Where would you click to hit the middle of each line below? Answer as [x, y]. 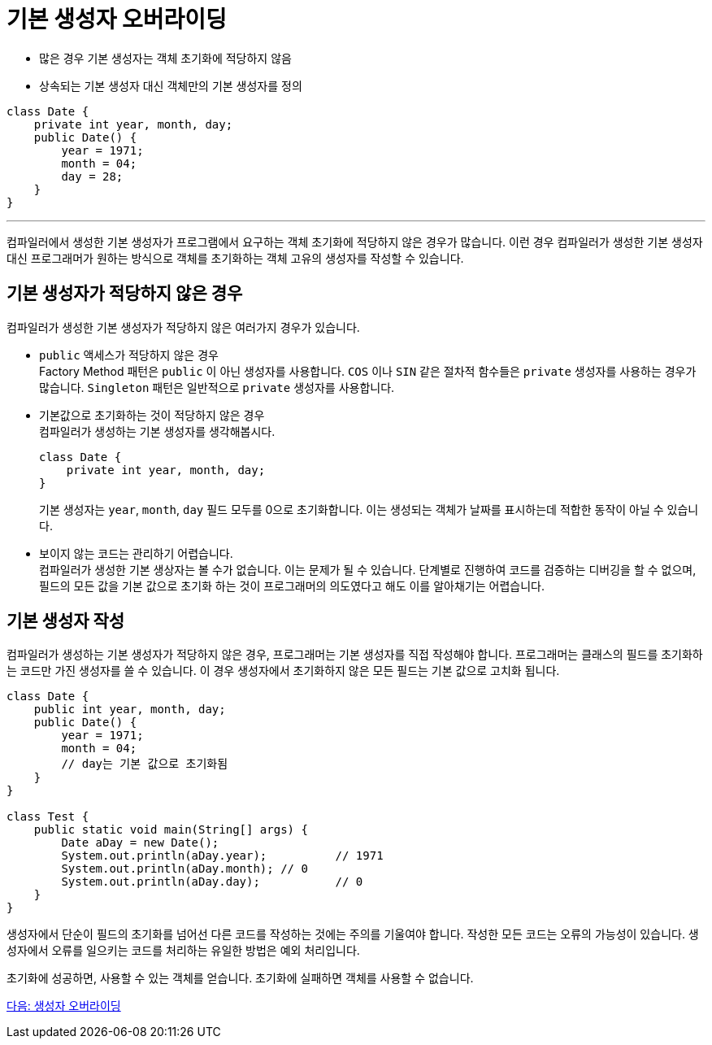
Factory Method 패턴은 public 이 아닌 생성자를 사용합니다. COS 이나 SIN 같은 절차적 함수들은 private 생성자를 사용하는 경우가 [368, 371]
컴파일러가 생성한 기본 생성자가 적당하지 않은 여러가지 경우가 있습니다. [183, 327]
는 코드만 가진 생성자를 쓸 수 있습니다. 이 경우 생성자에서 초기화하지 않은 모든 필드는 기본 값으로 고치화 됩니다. [283, 671]
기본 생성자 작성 [66, 621]
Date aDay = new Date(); [140, 843]
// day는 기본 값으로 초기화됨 [145, 764]
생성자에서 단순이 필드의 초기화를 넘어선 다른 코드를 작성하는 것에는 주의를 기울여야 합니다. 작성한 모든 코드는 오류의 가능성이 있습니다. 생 [353, 934]
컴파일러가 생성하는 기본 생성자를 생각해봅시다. [157, 431]
